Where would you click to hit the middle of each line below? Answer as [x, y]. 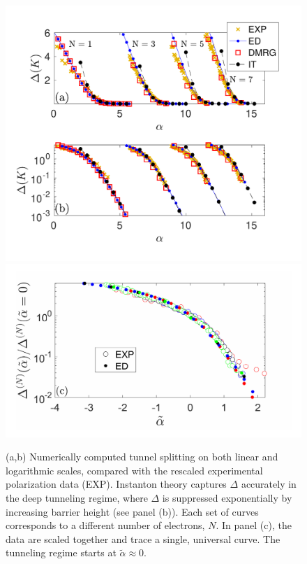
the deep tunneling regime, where [77, 497]
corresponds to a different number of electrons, [105, 525]
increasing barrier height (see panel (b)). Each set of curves [132, 511]
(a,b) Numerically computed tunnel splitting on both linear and [142, 457]
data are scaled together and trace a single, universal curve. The [143, 538]
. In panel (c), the [254, 525]
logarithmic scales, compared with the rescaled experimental [134, 470]
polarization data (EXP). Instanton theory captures [116, 484]
